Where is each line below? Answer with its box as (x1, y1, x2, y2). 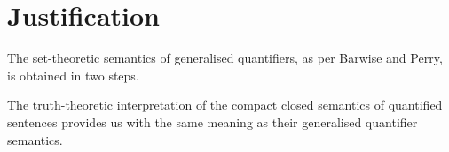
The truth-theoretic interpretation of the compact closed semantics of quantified (7, 95, 443, 114)
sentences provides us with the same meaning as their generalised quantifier (7, 112, 418, 131)
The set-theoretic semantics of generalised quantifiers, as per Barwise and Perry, (7, 49, 443, 67)
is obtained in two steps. (7, 65, 139, 84)
